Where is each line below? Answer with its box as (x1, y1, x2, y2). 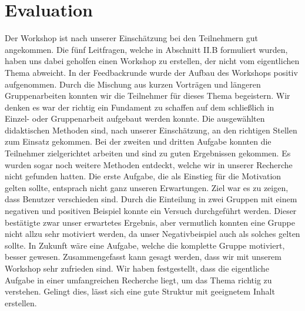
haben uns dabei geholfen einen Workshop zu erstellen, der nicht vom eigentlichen (5, 55, 300, 67)
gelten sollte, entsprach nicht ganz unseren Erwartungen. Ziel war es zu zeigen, (5, 181, 289, 193)
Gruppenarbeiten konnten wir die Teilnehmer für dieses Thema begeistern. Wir (5, 89, 290, 102)
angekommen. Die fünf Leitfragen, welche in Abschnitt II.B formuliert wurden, (5, 43, 288, 55)
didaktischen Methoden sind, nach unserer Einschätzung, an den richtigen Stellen (5, 123, 297, 136)
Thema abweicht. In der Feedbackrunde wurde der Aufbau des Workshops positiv (5, 66, 298, 78)
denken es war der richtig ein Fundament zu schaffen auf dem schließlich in (5, 101, 274, 113)
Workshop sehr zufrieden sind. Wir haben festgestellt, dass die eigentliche (5, 262, 269, 274)
